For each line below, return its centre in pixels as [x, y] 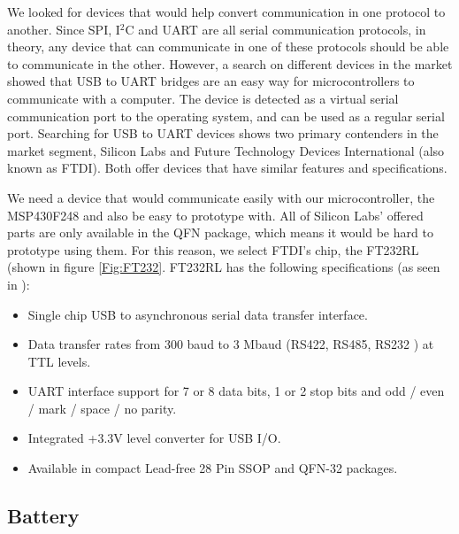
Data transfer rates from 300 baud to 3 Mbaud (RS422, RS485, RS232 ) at [231, 344]
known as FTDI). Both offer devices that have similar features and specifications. [227, 168]
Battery [43, 516]
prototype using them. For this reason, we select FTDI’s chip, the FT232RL [213, 249]
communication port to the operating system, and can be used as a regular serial [226, 116]
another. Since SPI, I [64, 29]
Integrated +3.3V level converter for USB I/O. [154, 438]
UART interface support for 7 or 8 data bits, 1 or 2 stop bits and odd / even [236, 391]
